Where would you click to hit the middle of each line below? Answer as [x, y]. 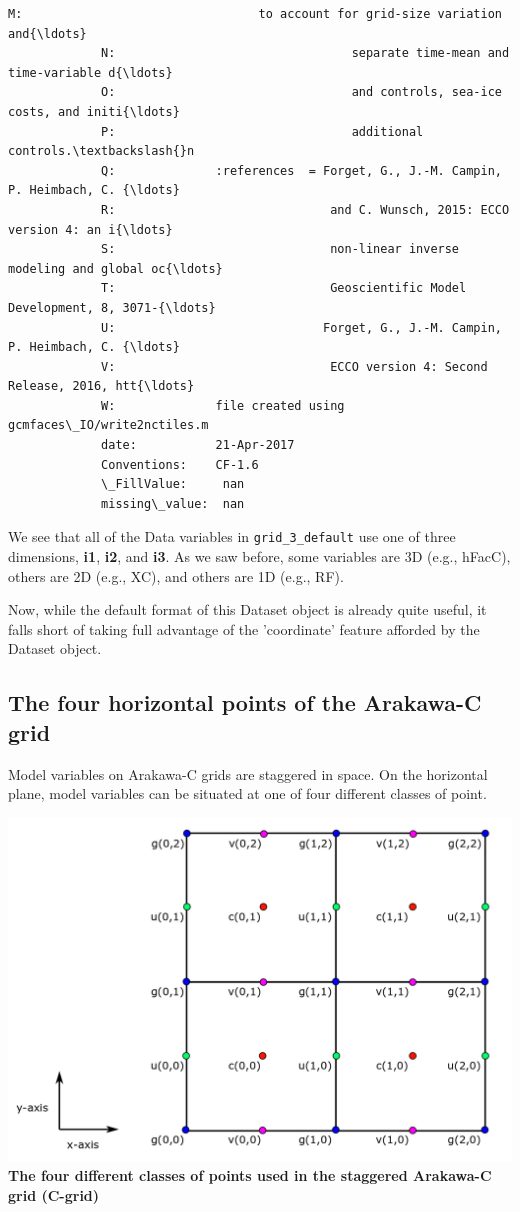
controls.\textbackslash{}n [101, 151]
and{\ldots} [47, 33]
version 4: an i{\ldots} [90, 229]
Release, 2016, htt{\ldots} [101, 386]
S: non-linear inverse [280, 249]
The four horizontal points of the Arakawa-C [245, 702]
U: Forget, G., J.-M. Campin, [301, 327]
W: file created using [223, 405]
